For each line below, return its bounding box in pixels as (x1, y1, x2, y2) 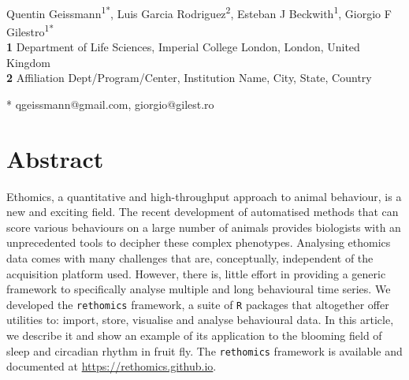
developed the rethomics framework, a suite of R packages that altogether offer (6, 296, 389, 312)
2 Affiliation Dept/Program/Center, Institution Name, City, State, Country (6, 69, 372, 86)
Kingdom (6, 54, 51, 70)
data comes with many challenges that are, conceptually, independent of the (6, 249, 374, 266)
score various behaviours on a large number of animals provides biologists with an (6, 218, 401, 235)
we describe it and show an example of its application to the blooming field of (6, 327, 382, 343)
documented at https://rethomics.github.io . (6, 358, 217, 374)
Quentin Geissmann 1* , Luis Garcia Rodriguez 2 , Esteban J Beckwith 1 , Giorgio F (6, 2, 392, 21)
